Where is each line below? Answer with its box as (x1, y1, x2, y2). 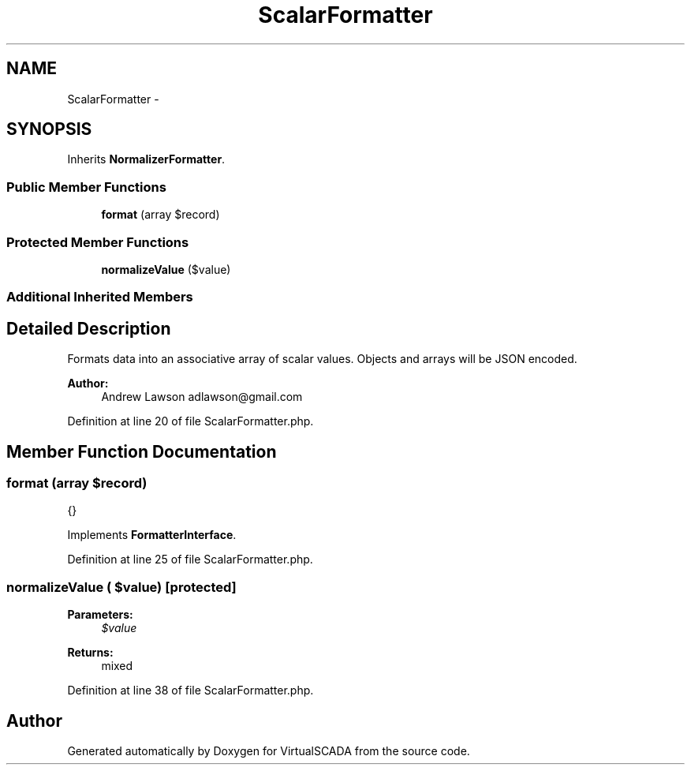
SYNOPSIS (6, 119, 92, 140)
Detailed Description (6, 318, 171, 339)
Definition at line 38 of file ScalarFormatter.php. (67, 683, 314, 698)
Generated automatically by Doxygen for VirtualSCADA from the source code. (67, 743, 470, 758)
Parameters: (67, 608, 133, 622)
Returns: (67, 646, 114, 660)
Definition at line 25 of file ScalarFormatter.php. (67, 552, 313, 567)
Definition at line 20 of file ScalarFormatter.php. (67, 414, 314, 429)
